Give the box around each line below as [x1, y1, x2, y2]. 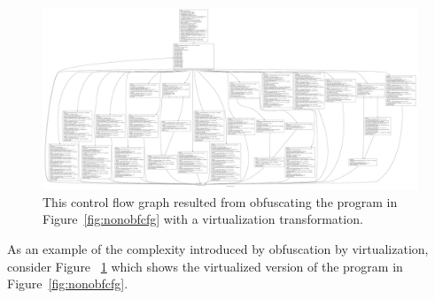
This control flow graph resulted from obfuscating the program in [43, 192, 398, 211]
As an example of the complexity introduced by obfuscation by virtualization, [7, 239, 429, 257]
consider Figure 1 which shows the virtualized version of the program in [7, 257, 403, 275]
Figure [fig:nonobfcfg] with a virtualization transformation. [43, 210, 363, 228]
